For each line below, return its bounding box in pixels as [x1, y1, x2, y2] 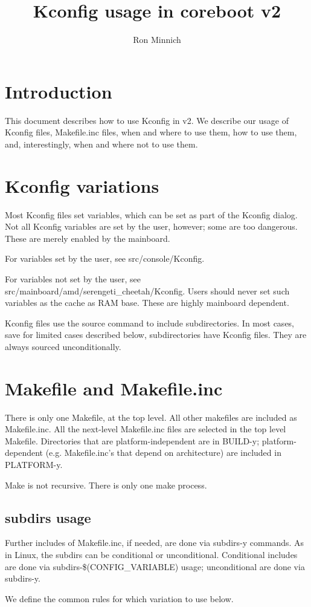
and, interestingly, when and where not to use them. [5, 137, 198, 150]
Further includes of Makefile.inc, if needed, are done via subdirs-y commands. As [5, 536, 304, 549]
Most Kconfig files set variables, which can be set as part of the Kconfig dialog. [5, 208, 298, 221]
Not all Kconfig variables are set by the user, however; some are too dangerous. [5, 220, 298, 233]
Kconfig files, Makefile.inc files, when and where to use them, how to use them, [5, 126, 297, 138]
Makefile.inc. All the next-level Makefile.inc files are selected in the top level [5, 423, 286, 435]
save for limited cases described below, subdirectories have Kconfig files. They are [5, 328, 307, 341]
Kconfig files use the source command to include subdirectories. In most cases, [5, 316, 295, 329]
